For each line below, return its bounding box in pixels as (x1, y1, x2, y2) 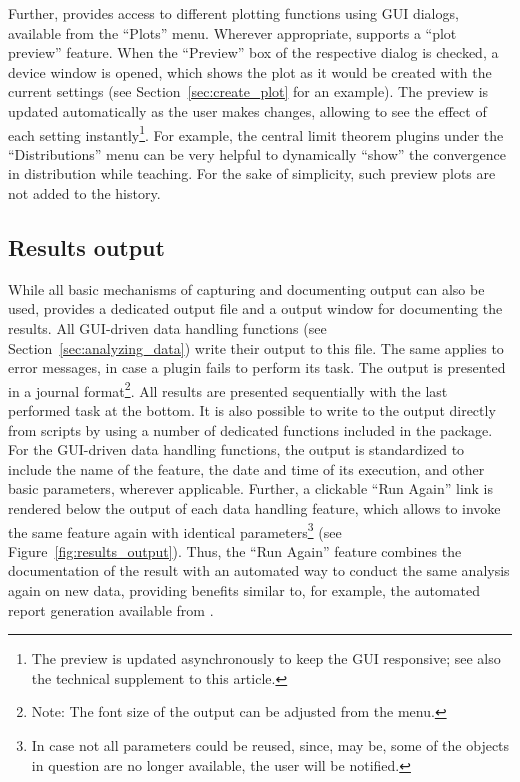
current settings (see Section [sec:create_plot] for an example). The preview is (8, 81, 489, 102)
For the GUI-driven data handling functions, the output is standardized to (8, 439, 465, 460)
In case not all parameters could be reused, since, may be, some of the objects (31, 734, 510, 755)
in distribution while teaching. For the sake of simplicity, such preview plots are (8, 163, 496, 184)
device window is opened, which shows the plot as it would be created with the (8, 61, 492, 82)
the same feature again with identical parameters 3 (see (8, 518, 342, 542)
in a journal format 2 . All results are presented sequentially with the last (8, 377, 448, 401)
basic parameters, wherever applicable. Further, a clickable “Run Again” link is (8, 478, 494, 499)
